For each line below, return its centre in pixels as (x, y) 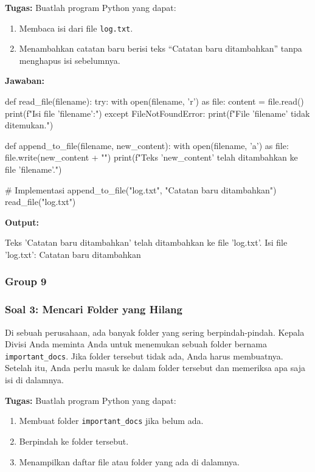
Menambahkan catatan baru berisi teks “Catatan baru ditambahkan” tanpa (161, 48)
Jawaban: (25, 81)
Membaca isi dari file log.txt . (76, 28)
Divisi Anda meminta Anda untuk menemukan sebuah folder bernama (136, 344)
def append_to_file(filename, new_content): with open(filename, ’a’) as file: (147, 145)
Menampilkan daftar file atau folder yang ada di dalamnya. (129, 461)
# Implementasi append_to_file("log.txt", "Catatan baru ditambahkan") (141, 189)
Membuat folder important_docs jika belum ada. (111, 421)
